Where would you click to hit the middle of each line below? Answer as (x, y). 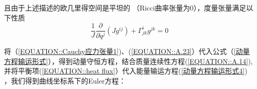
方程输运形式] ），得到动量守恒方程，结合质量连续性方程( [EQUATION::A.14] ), (128, 61)
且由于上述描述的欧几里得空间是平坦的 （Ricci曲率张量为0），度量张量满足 (125, 7)
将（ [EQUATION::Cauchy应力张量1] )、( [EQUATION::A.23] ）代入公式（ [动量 (127, 51)
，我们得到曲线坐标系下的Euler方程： (65, 80)
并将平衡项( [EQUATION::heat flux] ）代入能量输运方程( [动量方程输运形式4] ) (126, 71)
